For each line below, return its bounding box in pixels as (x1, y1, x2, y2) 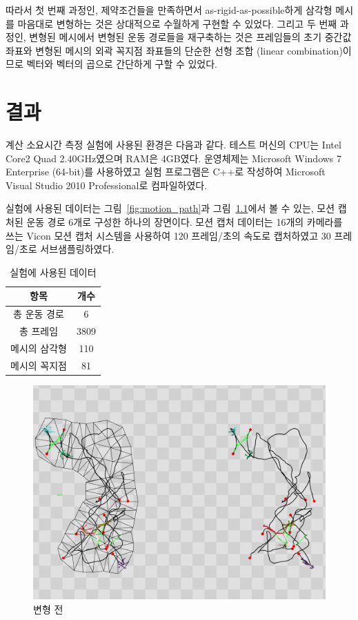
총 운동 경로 (13, 307, 64, 321)
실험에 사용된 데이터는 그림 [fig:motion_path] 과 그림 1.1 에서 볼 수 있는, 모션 (6, 201, 335, 215)
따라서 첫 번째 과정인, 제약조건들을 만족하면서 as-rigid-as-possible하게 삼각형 (6, 3, 332, 17)
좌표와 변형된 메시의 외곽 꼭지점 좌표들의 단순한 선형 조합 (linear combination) (6, 43, 343, 57)
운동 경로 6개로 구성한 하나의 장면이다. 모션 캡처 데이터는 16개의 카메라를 (26, 215, 343, 229)
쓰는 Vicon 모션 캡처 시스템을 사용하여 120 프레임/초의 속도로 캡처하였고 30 (6, 228, 331, 242)
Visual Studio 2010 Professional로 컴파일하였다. (6, 177, 208, 192)
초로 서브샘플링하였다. (19, 242, 115, 256)
